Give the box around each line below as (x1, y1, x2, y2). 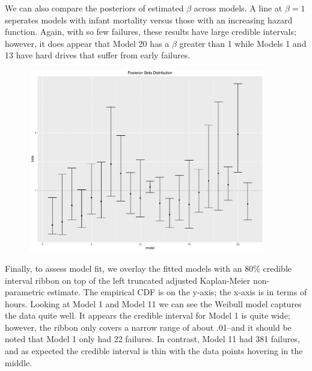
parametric (5, 286, 45, 298)
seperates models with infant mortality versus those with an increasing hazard (5, 13, 293, 26)
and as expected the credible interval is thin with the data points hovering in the (5, 345, 303, 357)
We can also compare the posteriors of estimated (5, 2, 184, 14)
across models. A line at (194, 2, 283, 14)
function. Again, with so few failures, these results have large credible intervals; (5, 25, 296, 38)
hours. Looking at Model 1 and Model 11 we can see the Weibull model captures (5, 297, 302, 310)
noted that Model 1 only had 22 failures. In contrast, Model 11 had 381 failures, (5, 333, 300, 345)
